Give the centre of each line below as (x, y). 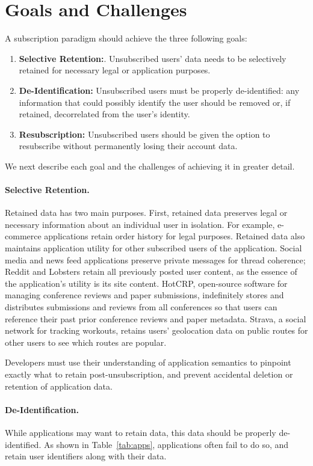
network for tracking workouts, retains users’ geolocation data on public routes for (156, 330)
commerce (23, 236)
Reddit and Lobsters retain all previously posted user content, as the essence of (151, 271)
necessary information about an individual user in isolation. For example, (140, 224)
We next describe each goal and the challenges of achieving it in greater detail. (150, 166)
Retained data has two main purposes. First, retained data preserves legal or (146, 213)
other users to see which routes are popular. (86, 342)
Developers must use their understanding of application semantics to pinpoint (148, 362)
